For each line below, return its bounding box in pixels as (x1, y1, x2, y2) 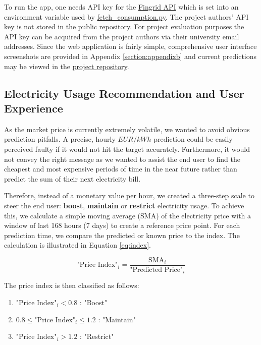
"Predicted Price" (130, 266, 183, 273)
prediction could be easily (153, 134, 233, 144)
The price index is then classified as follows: (4, 280, 139, 291)
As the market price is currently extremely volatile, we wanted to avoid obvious (4, 124, 250, 134)
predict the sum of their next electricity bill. (4, 173, 141, 184)
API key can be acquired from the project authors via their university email (4, 31, 239, 41)
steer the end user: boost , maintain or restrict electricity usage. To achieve (4, 200, 244, 210)
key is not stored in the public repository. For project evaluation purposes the (4, 21, 244, 32)
